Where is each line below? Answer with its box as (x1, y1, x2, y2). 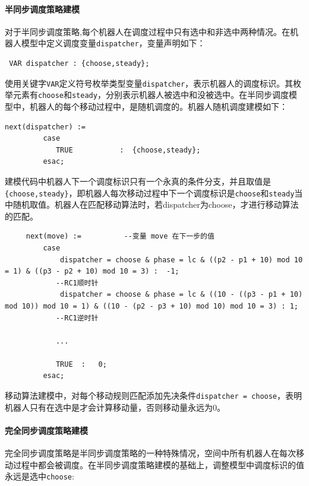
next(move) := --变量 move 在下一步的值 (26, 232, 215, 241)
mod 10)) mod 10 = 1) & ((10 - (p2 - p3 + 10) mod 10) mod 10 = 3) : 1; (5, 301, 298, 310)
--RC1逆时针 (55, 313, 99, 322)
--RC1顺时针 (55, 278, 99, 287)
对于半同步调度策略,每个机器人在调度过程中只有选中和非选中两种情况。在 (5, 25, 290, 37)
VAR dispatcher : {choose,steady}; (9, 59, 150, 68)
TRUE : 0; (55, 360, 107, 369)
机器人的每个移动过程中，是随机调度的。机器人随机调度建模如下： (29, 100, 288, 112)
